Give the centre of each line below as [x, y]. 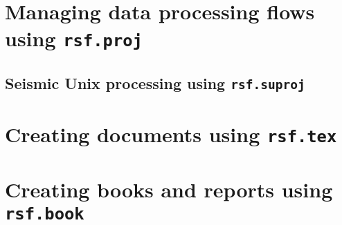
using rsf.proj [74, 38]
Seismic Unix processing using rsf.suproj [155, 83]
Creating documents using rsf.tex [171, 134]
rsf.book [45, 214]
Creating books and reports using [169, 189]
